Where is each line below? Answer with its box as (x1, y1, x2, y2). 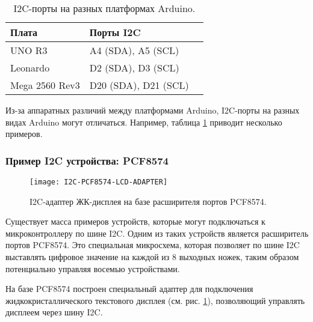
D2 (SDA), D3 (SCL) (89, 61, 179, 74)
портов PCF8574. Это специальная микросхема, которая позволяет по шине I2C (5, 238, 300, 251)
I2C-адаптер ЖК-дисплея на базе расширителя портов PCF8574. (29, 195, 267, 207)
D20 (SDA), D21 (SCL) (89, 78, 189, 92)
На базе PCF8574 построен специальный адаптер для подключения (5, 282, 253, 295)
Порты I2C (89, 25, 141, 39)
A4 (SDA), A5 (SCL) (89, 43, 179, 57)
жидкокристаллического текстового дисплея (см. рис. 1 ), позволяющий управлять (5, 294, 305, 306)
